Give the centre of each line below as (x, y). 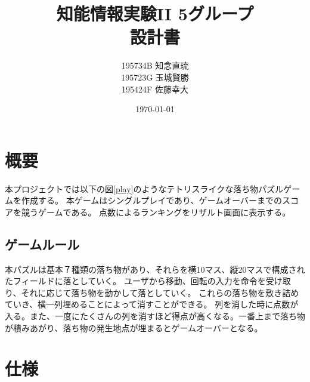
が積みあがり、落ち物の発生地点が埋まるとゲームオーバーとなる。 (134, 327)
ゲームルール (42, 244)
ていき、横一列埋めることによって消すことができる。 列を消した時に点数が (152, 304)
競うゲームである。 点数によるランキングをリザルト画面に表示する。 (156, 212)
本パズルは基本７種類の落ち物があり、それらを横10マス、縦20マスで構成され (155, 269)
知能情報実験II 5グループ (155, 13)
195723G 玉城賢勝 (155, 77)
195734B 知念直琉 (155, 65)
